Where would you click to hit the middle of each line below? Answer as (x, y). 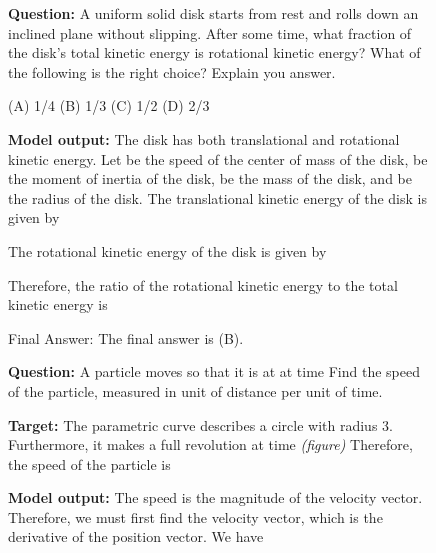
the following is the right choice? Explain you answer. (172, 71)
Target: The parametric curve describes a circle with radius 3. (200, 424)
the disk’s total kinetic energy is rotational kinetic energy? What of (214, 52)
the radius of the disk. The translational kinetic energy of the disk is (217, 197)
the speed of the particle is (89, 463)
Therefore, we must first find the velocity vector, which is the (195, 516)
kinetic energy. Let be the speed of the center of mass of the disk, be (218, 158)
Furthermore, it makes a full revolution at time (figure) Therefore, (210, 444)
